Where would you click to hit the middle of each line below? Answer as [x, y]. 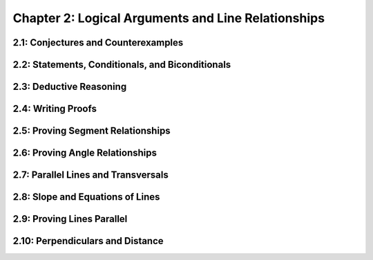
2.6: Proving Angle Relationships [85, 153]
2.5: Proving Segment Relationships [92, 131]
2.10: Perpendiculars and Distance [88, 241]
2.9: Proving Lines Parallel [70, 219]
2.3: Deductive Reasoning [70, 87]
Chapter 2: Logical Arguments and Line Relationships [169, 18]
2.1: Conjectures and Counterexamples [98, 43]
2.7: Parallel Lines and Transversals [90, 175]
